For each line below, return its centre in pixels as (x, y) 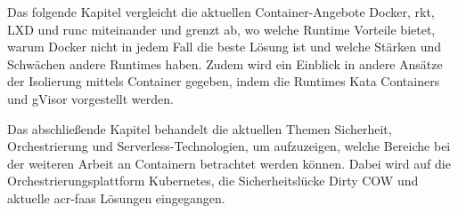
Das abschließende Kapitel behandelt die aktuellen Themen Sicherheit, (200, 128)
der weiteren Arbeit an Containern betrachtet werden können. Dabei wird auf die (229, 163)
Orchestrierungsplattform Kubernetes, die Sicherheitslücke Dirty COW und (213, 181)
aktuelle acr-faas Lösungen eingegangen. (116, 197)
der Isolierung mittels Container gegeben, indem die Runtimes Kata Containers (224, 81)
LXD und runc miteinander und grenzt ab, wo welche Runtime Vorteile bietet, (221, 29)
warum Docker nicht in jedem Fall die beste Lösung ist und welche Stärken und (225, 47)
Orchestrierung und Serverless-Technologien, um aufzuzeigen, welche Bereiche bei (229, 146)
